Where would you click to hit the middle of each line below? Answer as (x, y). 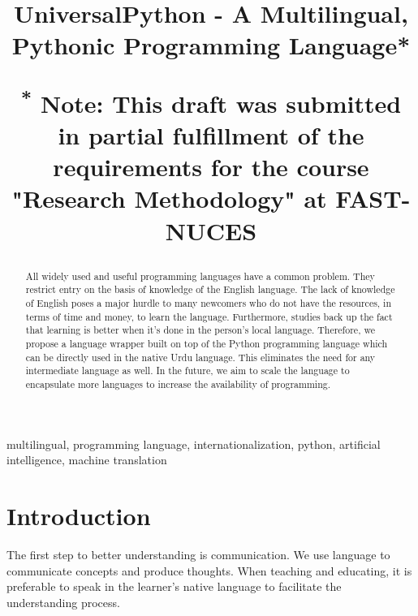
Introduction (79, 516)
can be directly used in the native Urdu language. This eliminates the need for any (200, 357)
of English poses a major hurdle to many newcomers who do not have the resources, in (209, 303)
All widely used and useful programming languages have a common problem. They (200, 276)
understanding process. (63, 602)
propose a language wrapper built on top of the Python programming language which (207, 344)
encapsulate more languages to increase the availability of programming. (178, 384)
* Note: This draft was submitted (211, 101)
